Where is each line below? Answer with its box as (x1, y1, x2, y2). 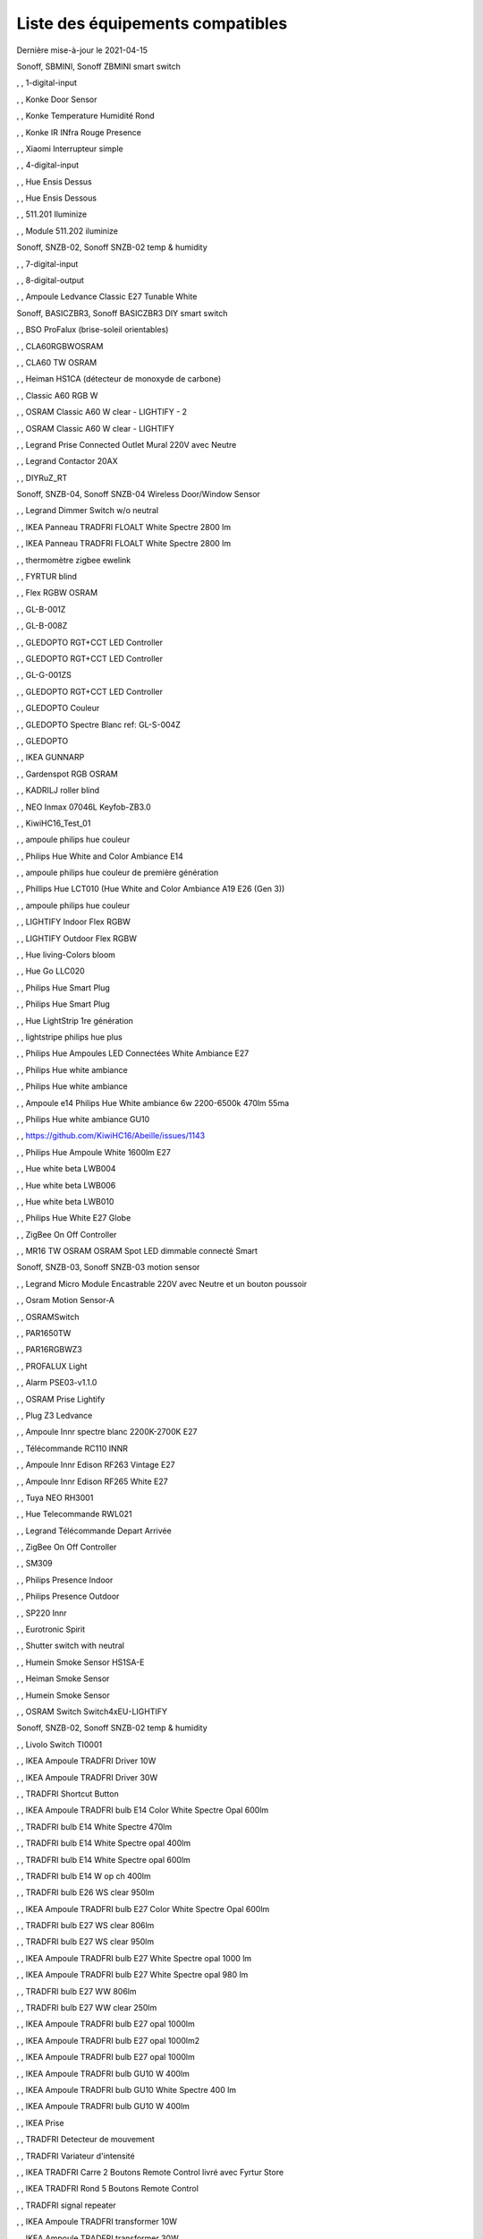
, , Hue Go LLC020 (16, 965, 85, 976)
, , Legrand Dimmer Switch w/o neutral (16, 505, 159, 516)
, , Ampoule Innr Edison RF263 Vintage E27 (16, 1460, 175, 1471)
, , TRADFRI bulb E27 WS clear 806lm (16, 1920, 155, 1931)
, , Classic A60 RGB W (16, 390, 98, 400)
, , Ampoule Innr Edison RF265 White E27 (16, 1476, 169, 1487)
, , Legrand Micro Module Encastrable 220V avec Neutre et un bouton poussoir (16, 1278, 308, 1289)
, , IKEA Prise (16, 2117, 64, 2128)
